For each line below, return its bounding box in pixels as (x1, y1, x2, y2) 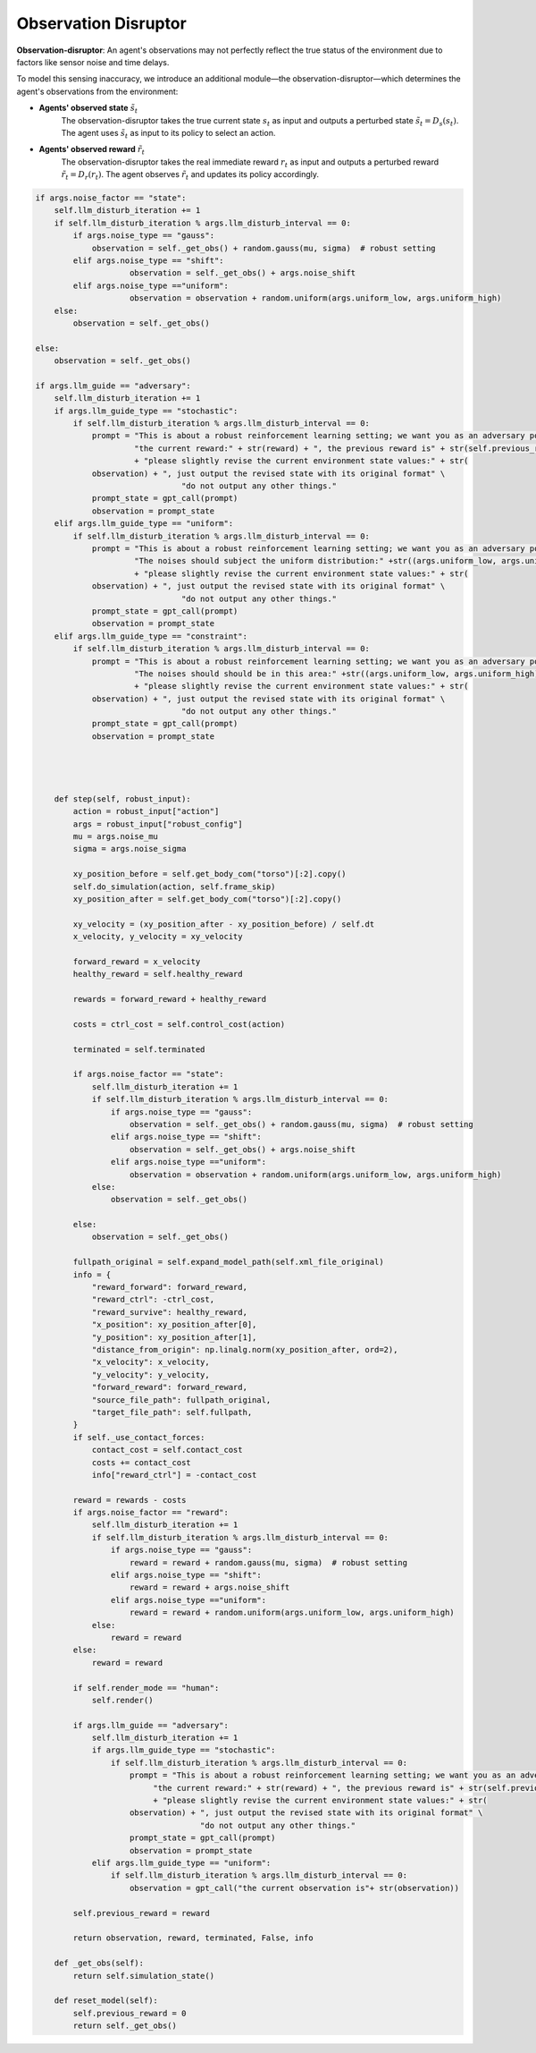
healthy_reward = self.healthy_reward (72, 969, 243, 980)
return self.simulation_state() (72, 1971, 214, 1981)
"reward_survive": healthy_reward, (91, 1307, 247, 1317)
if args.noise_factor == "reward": (72, 1507, 230, 1518)
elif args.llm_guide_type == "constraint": (54, 631, 247, 641)
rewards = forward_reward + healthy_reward (72, 994, 267, 1005)
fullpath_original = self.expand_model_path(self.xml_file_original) (72, 1257, 384, 1268)
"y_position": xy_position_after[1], (91, 1332, 257, 1342)
